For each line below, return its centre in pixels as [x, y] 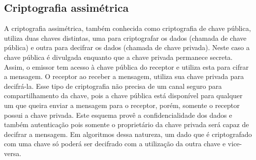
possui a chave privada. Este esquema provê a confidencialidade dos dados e [118, 115]
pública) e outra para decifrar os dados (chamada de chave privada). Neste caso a [127, 47]
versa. [13, 153]
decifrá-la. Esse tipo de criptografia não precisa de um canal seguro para [113, 86]
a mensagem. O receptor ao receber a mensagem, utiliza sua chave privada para [124, 76]
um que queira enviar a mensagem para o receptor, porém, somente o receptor [122, 105]
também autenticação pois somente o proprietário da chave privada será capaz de [127, 124]
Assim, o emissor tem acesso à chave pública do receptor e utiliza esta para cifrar [126, 67]
